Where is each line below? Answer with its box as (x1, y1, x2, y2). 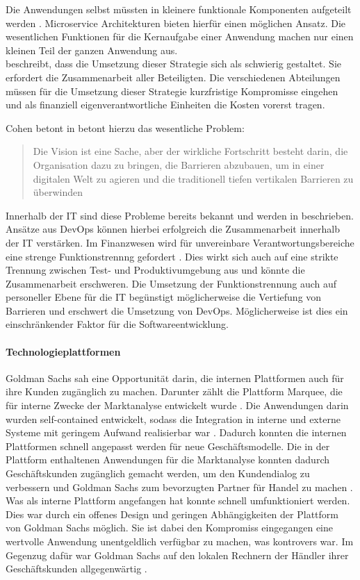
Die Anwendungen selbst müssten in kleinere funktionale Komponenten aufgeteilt (6, 2, 352, 16)
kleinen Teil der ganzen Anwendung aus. (6, 42, 178, 57)
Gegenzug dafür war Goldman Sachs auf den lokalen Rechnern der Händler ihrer (6, 547, 349, 562)
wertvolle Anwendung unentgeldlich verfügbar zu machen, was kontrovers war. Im (6, 533, 354, 548)
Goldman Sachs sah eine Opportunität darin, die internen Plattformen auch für (6, 370, 344, 385)
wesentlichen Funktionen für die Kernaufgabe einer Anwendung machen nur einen (6, 29, 354, 44)
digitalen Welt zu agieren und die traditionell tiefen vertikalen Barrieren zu (33, 171, 354, 185)
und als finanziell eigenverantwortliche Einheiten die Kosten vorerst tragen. (6, 97, 325, 112)
